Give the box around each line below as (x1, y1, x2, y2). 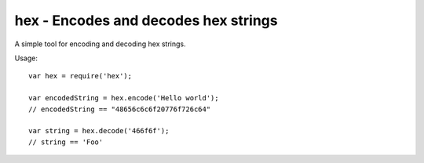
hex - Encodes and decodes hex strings (14, 12, 278, 29)
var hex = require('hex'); (28, 71, 133, 81)
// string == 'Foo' (28, 137, 104, 147)
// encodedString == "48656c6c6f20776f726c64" (28, 104, 211, 114)
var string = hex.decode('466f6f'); (28, 126, 170, 136)
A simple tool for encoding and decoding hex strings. (14, 39, 186, 49)
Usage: (14, 53, 38, 63)
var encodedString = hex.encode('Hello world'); (28, 94, 219, 103)
